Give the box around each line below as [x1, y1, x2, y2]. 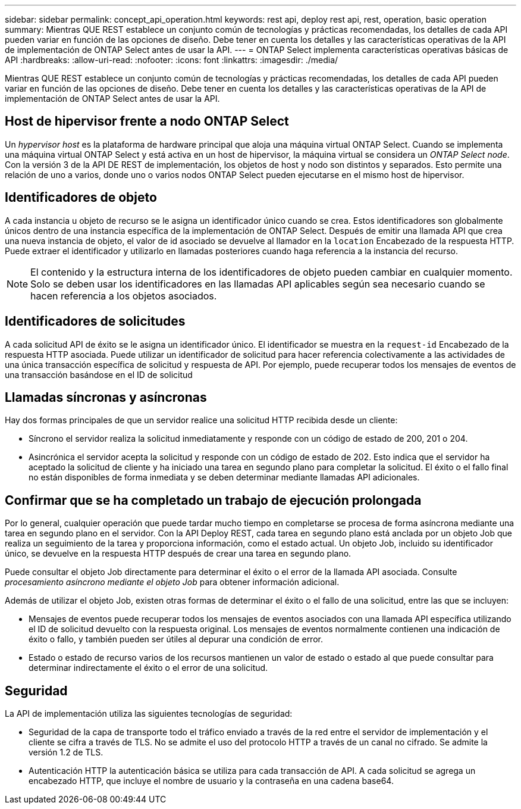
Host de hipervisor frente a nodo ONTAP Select [5, 114, 289, 129]
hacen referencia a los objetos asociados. [30, 289, 217, 302]
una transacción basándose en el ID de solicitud [5, 369, 193, 380]
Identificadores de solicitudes [5, 314, 186, 329]
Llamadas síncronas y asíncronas [5, 389, 207, 405]
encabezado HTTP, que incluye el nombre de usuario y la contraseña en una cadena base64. [29, 776, 394, 786]
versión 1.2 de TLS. [29, 747, 103, 758]
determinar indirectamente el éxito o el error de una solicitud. [29, 663, 268, 673]
